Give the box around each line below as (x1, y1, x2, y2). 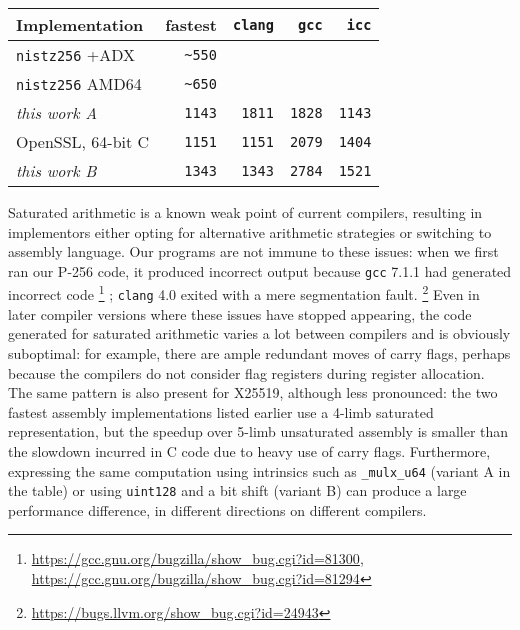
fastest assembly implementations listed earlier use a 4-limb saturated (8, 401, 434, 422)
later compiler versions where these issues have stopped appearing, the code (8, 303, 472, 324)
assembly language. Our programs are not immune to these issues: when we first (8, 241, 499, 262)
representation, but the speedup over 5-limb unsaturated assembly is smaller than (8, 421, 509, 442)
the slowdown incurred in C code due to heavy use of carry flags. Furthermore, (8, 440, 491, 461)
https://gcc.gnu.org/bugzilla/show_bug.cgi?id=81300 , (31, 548, 364, 569)
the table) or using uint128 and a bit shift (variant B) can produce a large (8, 480, 467, 501)
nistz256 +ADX (16, 43, 136, 66)
